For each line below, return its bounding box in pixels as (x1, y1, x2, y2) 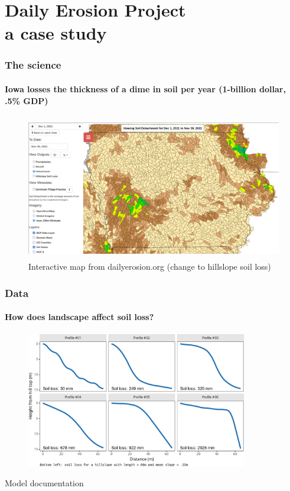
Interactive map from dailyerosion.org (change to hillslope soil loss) (28, 260, 271, 273)
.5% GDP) (5, 94, 48, 106)
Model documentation (5, 477, 84, 489)
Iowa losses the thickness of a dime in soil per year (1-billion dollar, (5, 83, 286, 95)
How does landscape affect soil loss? (5, 311, 154, 323)
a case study (5, 21, 107, 45)
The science (5, 57, 61, 72)
